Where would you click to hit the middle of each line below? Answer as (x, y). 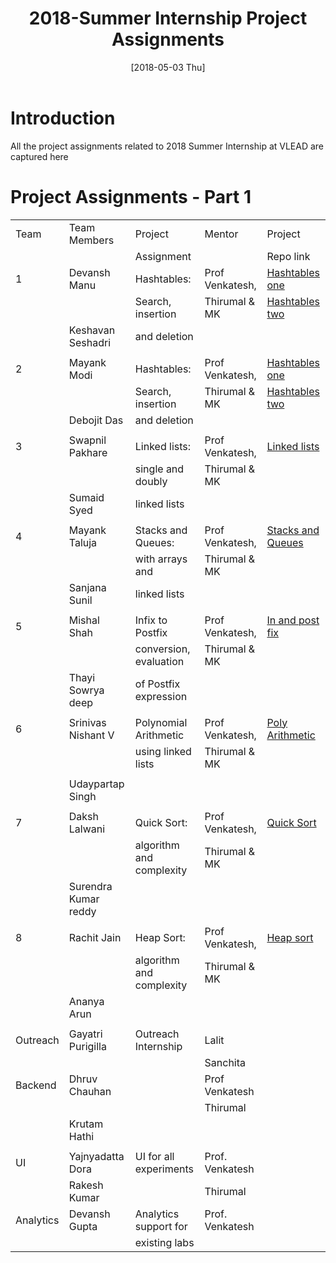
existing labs (164, 1242)
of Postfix (157, 684)
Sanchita (225, 1062)
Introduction (63, 118)
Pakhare (88, 452)
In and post (293, 620)
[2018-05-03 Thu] (168, 67)
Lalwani (87, 829)
